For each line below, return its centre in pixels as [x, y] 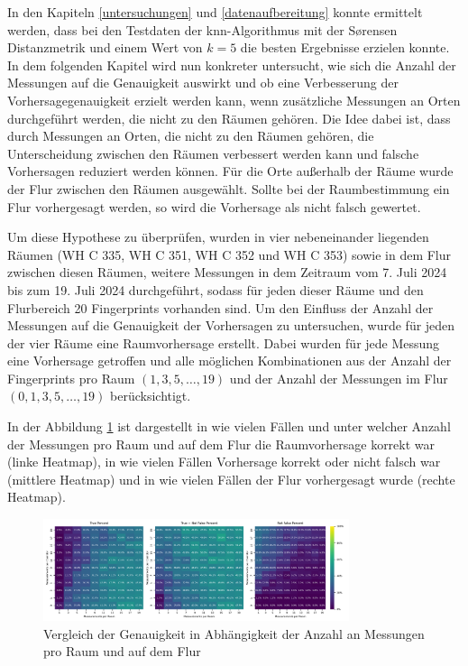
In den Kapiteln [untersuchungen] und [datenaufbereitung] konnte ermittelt [215, 12]
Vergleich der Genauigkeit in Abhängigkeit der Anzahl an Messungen [234, 633]
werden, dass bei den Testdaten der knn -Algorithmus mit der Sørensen [202, 29]
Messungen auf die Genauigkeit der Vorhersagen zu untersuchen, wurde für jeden [231, 325]
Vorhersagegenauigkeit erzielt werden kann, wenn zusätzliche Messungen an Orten [234, 100]
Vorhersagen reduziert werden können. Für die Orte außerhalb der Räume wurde [230, 171]
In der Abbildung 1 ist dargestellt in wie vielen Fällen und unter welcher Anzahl [229, 426]
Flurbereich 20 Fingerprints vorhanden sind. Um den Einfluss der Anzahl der [220, 307]
